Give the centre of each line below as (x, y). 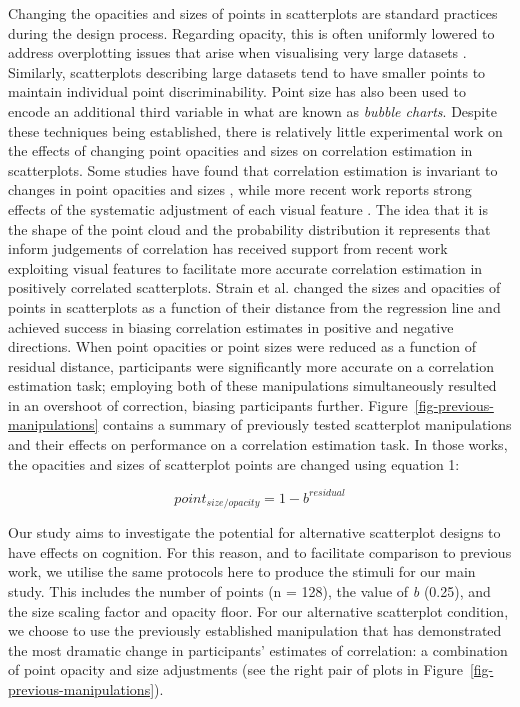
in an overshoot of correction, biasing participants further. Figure (208, 404)
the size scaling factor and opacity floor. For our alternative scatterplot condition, (258, 610)
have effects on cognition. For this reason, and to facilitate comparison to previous (260, 551)
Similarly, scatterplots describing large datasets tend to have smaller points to (247, 71)
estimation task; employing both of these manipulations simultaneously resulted (252, 385)
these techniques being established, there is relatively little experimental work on (255, 130)
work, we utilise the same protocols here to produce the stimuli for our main (242, 571)
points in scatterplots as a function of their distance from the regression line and (254, 306)
